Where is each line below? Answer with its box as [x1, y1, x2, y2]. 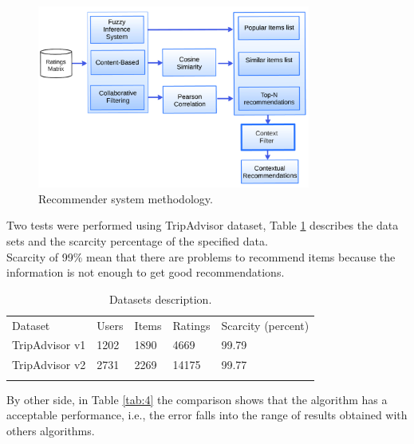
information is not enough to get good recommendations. [6, 264, 285, 281]
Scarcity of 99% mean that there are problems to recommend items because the [6, 248, 396, 265]
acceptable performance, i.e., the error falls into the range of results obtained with [6, 407, 408, 423]
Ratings [172, 316, 211, 333]
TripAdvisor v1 [12, 336, 86, 353]
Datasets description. [108, 290, 212, 307]
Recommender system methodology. [38, 190, 213, 206]
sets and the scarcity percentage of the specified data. [6, 233, 268, 249]
